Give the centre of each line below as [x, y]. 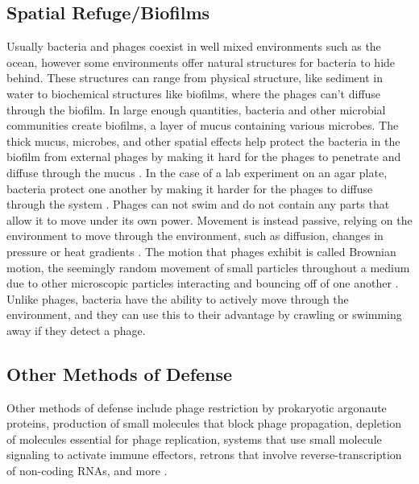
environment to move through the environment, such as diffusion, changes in [195, 236]
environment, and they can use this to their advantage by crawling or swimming [204, 314]
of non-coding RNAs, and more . [87, 471]
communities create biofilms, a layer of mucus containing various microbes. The [203, 125]
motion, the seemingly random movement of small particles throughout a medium [208, 267]
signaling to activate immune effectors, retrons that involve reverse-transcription [204, 455]
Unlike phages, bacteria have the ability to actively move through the [178, 298]
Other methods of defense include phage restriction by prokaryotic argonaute [197, 407]
